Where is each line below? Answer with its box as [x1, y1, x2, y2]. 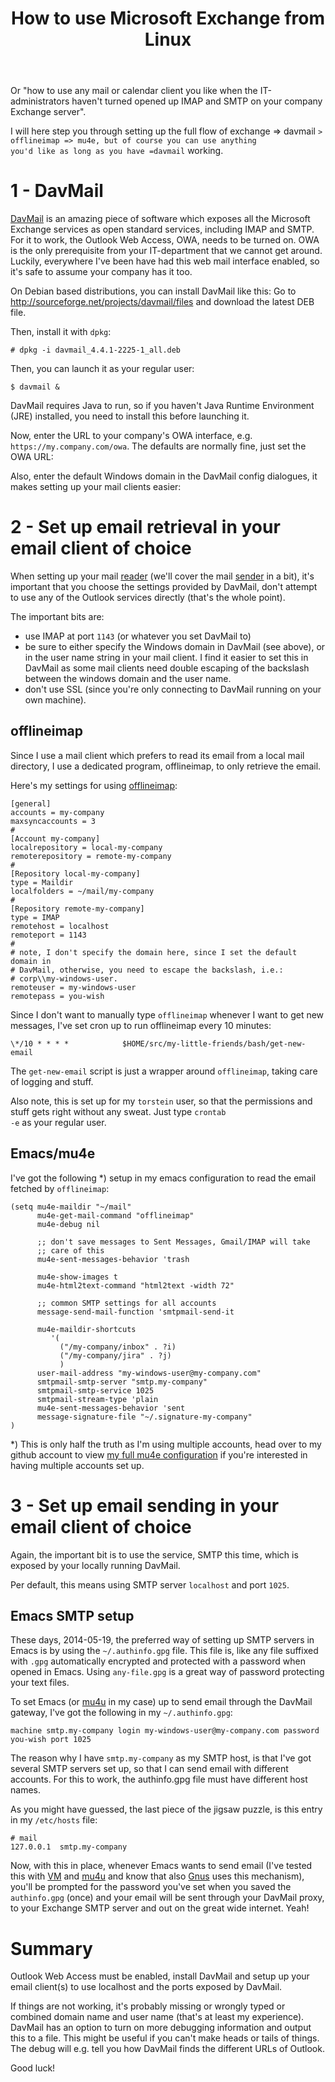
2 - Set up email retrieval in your [10, 516, 281, 539]
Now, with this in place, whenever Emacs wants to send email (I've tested [10, 1860, 313, 1872]
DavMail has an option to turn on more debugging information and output [10, 2022, 312, 2034]
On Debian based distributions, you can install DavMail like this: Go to [10, 285, 297, 297]
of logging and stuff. [10, 1075, 94, 1087]
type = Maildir [10, 877, 74, 887]
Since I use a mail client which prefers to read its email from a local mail [10, 749, 305, 761]
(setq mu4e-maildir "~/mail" [10, 1202, 132, 1212]
